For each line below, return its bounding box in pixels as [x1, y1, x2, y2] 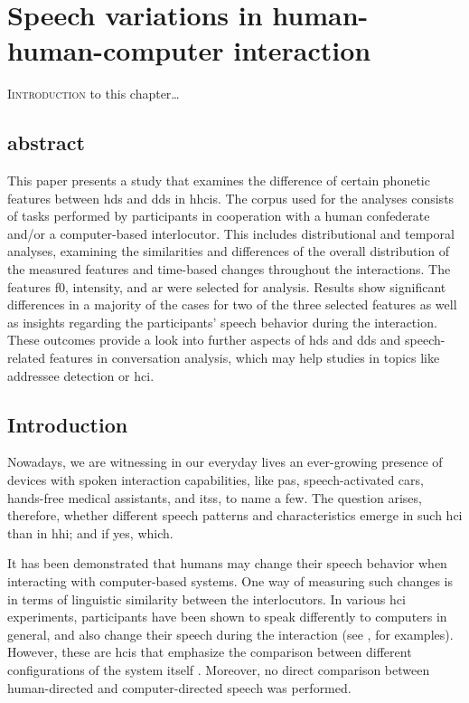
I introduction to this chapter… [7, 84, 180, 103]
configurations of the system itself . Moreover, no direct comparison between [7, 660, 430, 679]
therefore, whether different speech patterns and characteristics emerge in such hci [7, 506, 463, 525]
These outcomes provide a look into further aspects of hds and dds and [7, 330, 401, 349]
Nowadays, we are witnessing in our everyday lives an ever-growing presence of [7, 452, 443, 471]
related [7, 348, 46, 367]
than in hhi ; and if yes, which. [7, 523, 174, 542]
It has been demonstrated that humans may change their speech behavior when [7, 554, 447, 573]
